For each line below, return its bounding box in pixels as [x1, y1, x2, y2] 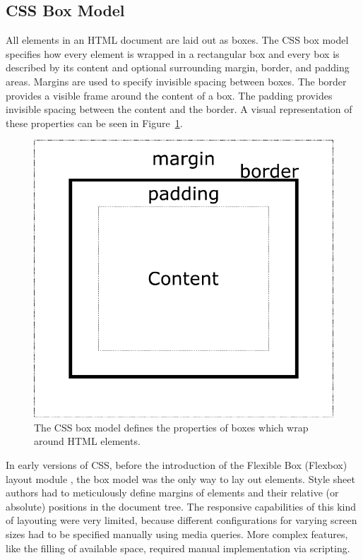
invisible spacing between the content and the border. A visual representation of [6, 102, 352, 117]
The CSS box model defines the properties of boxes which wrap [34, 419, 309, 434]
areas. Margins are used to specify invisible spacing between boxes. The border [6, 73, 347, 88]
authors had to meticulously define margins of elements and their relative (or [6, 485, 339, 500]
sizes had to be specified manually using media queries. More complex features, [6, 526, 348, 541]
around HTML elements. [34, 434, 141, 448]
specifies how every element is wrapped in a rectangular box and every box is [6, 46, 340, 61]
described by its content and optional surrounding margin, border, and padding [6, 60, 350, 75]
